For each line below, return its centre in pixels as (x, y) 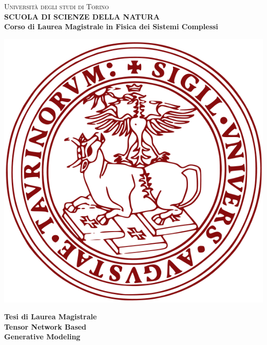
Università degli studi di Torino (57, 6)
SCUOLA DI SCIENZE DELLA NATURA (82, 16)
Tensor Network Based (45, 326)
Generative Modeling (42, 337)
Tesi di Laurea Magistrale (51, 317)
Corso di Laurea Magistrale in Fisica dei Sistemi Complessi (111, 26)
